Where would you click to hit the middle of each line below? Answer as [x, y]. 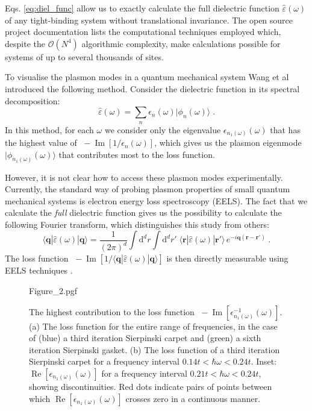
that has [285, 129]
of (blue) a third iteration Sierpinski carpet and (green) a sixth [145, 338]
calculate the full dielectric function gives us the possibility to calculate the [143, 212]
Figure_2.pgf [53, 291]
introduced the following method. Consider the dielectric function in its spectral [152, 88]
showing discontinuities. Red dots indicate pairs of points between [151, 386]
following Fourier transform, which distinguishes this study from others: [137, 224]
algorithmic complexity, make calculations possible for [181, 43]
